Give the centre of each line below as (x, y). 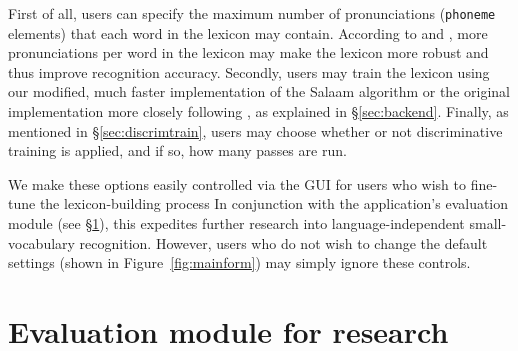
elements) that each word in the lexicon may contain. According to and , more (248, 32)
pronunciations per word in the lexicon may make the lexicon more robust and (248, 52)
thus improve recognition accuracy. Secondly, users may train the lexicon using (249, 71)
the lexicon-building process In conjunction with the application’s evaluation (274, 203)
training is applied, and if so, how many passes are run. (177, 150)
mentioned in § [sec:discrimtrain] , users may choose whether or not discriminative (255, 130)
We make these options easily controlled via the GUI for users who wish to (237, 183)
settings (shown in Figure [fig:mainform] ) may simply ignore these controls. (239, 262)
